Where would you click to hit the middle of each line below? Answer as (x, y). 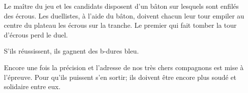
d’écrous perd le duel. (36, 34)
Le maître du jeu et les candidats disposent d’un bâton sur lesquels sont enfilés (122, 6)
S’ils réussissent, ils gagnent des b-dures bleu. (71, 51)
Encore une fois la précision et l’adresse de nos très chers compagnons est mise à (124, 67)
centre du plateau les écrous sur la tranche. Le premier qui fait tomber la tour (120, 25)
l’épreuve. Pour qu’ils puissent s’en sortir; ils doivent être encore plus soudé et (120, 77)
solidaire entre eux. (32, 86)
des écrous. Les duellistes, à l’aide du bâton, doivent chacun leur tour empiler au (124, 15)
